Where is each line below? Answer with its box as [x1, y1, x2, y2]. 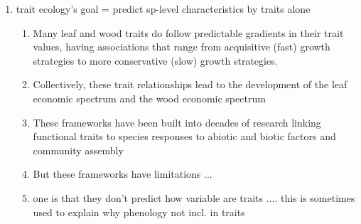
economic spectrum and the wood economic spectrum [33, 90, 266, 105]
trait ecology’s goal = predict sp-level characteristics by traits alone [16, 1, 311, 16]
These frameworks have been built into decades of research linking [33, 114, 321, 129]
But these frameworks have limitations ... [33, 166, 212, 181]
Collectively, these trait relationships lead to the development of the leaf [33, 77, 347, 92]
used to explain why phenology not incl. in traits [33, 204, 245, 219]
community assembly [33, 142, 124, 157]
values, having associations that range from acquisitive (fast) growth [33, 39, 330, 54]
